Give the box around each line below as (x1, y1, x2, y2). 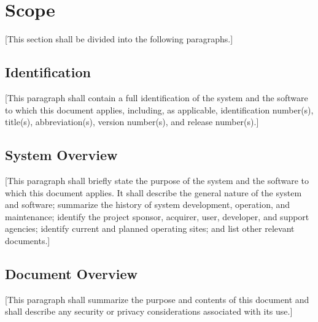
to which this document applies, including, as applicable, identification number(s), (5, 103, 314, 116)
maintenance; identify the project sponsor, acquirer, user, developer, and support (5, 210, 309, 223)
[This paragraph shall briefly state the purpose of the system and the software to (5, 174, 309, 186)
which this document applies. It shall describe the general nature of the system (5, 186, 302, 199)
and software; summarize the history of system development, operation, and (5, 198, 290, 211)
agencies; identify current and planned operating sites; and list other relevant (5, 222, 295, 235)
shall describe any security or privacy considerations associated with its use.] (5, 305, 293, 318)
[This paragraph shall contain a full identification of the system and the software (5, 91, 308, 104)
